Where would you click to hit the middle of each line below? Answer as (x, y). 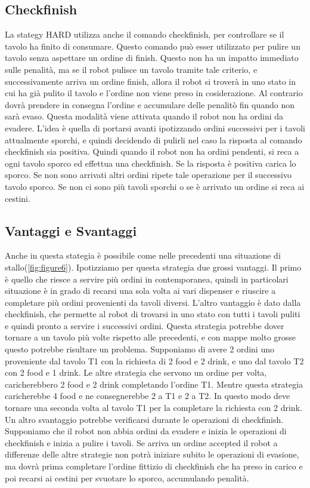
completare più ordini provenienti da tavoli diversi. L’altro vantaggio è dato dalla (153, 302)
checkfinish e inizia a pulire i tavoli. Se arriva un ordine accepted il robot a (141, 442)
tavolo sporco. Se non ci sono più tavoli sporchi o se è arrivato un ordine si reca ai (155, 186)
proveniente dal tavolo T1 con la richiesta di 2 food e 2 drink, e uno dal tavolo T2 (154, 360)
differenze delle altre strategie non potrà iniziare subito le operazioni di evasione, (152, 454)
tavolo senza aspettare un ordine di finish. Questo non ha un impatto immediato (152, 58)
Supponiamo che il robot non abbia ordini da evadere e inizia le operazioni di (146, 431)
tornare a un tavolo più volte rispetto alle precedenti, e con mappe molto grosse (151, 337)
